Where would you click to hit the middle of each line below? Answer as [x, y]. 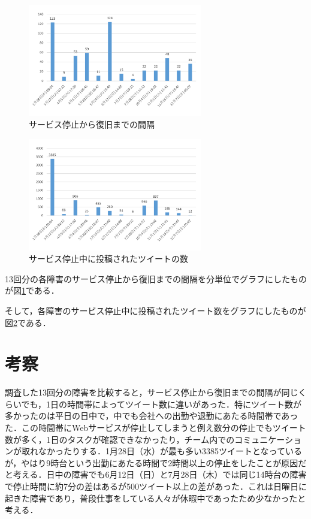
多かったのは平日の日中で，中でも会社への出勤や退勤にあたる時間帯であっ [152, 416]
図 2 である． [28, 322]
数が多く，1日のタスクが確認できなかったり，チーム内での [120, 439]
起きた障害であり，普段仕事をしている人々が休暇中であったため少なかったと [155, 498]
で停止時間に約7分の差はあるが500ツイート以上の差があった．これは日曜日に [156, 486]
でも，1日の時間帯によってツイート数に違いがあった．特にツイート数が [161, 404]
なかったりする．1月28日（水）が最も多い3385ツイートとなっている [170, 451]
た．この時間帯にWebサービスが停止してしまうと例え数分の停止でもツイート [155, 428]
